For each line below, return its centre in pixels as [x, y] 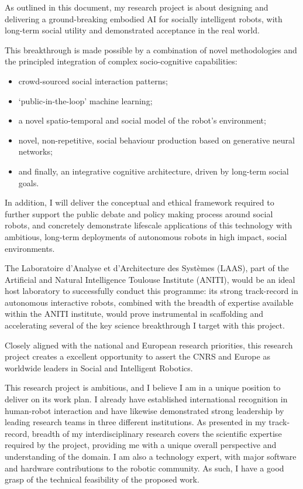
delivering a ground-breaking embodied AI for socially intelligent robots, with [144, 18]
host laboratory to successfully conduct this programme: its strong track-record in [151, 291]
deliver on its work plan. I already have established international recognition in [146, 399]
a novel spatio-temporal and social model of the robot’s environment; [142, 120]
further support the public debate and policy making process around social [139, 213]
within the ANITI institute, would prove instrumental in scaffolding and [134, 314]
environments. [30, 248]
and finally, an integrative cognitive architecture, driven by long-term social [154, 171]
